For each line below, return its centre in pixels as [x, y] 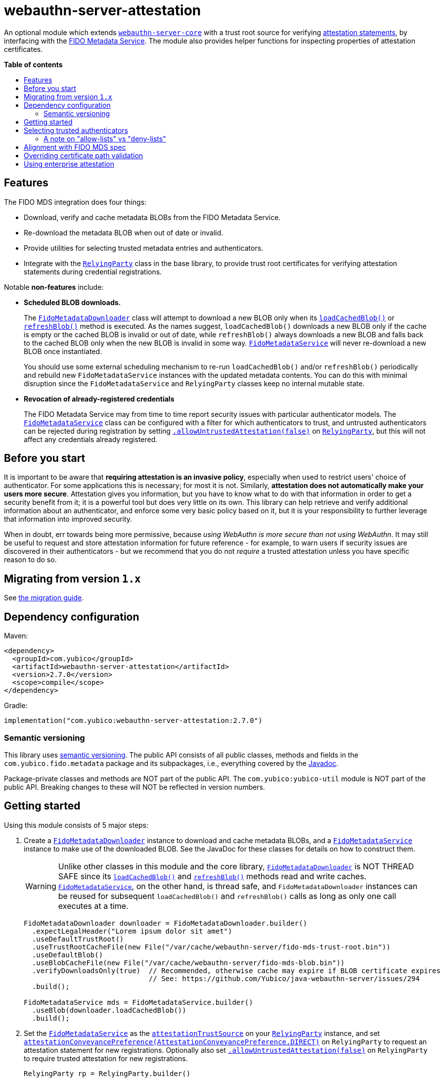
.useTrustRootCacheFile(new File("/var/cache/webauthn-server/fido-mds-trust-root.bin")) [211, 947]
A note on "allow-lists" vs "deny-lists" [105, 138]
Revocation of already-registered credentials [99, 399]
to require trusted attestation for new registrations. [106, 1058]
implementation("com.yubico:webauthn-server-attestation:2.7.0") [133, 721]
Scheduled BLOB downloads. [72, 302]
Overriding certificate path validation [84, 155]
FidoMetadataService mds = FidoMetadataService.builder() [138, 1002]
